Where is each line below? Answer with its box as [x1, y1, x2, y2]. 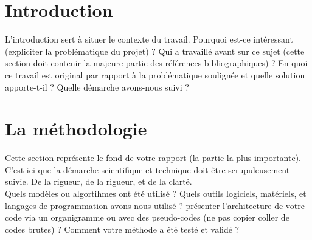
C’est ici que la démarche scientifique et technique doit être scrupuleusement [5, 163, 290, 176]
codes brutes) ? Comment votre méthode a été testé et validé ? [5, 222, 240, 235]
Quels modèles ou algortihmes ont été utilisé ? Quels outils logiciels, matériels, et [5, 187, 307, 199]
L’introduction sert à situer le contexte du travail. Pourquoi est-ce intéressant [5, 33, 293, 46]
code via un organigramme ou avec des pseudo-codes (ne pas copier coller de [5, 211, 289, 224]
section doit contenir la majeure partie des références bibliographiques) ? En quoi [5, 57, 308, 69]
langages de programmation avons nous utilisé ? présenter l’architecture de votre [5, 199, 305, 211]
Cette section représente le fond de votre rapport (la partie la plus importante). [5, 151, 302, 164]
